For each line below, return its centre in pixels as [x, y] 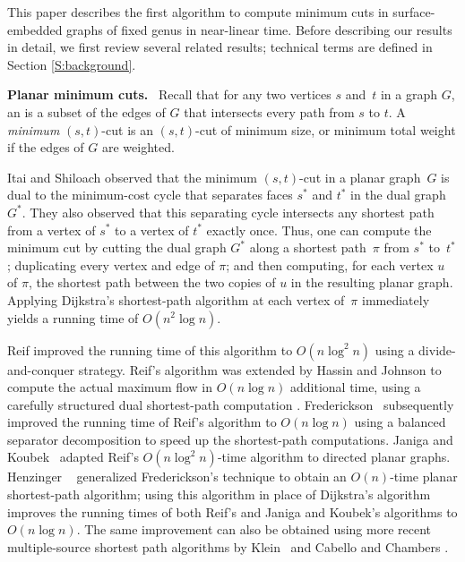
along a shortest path [308, 247]
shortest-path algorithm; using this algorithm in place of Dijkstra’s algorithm [219, 494]
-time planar [424, 477]
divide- [437, 349]
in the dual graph [398, 195]
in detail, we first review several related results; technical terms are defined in [220, 47]
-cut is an [127, 129]
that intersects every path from [269, 111]
